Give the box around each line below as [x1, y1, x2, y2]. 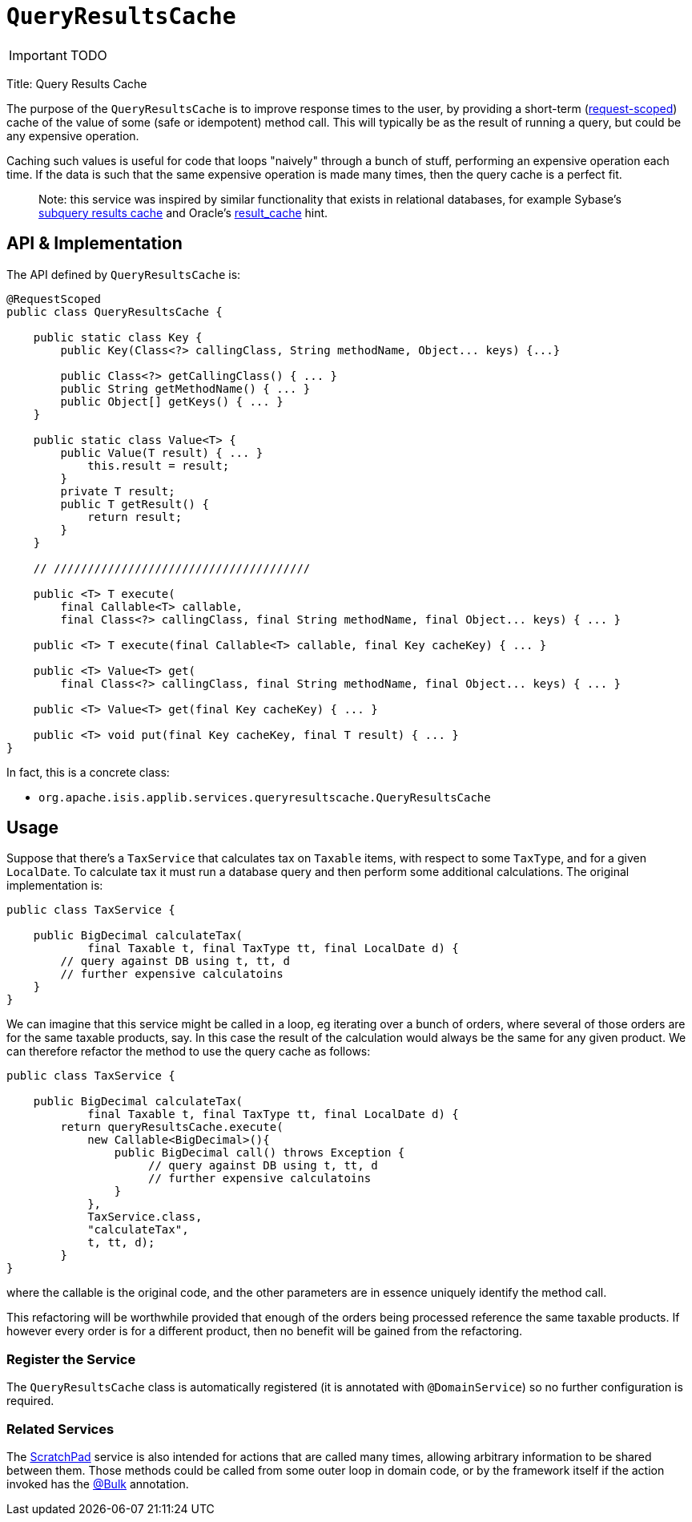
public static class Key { [33, 330, 203, 344]
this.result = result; [87, 458, 230, 472]
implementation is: [6, 878, 103, 893]
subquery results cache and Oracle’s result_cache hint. [38, 205, 328, 220]
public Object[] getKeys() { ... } [60, 394, 284, 408]
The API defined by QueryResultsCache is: [6, 267, 241, 281]
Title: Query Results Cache [6, 76, 147, 91]
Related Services [6, 1420, 115, 1437]
